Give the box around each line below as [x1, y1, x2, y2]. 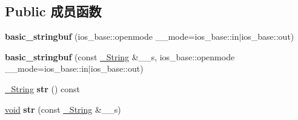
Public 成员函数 [5, 2, 102, 21]
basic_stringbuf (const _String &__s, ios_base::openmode [5, 50, 235, 63]
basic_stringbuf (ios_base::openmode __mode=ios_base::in [5, 30, 239, 43]
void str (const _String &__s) [5, 103, 121, 115]
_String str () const [5, 82, 81, 95]
